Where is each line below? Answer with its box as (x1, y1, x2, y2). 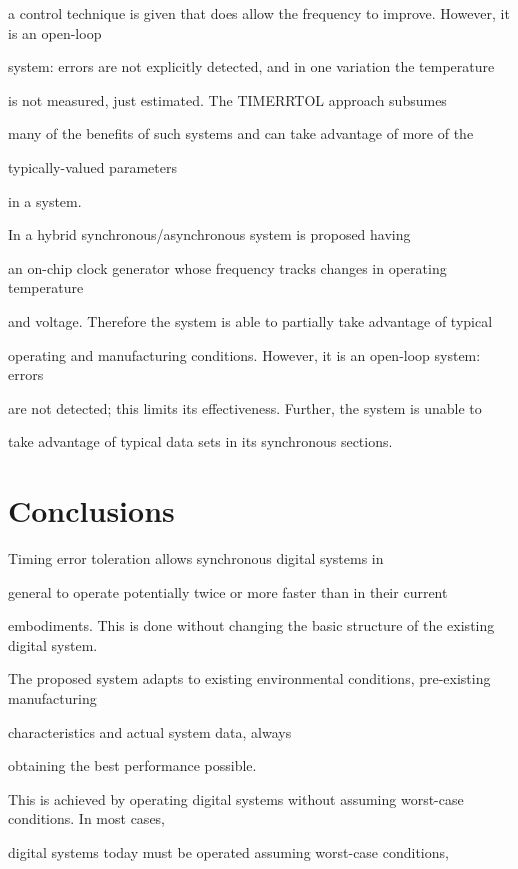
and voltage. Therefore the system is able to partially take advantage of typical (8, 310, 493, 331)
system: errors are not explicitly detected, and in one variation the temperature (8, 56, 495, 77)
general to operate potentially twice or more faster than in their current (8, 581, 448, 602)
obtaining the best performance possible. (8, 755, 257, 776)
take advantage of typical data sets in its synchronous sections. (8, 431, 393, 452)
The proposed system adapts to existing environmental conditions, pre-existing (8, 668, 491, 689)
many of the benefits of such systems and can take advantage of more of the (8, 123, 474, 144)
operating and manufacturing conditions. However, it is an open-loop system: (8, 344, 481, 365)
